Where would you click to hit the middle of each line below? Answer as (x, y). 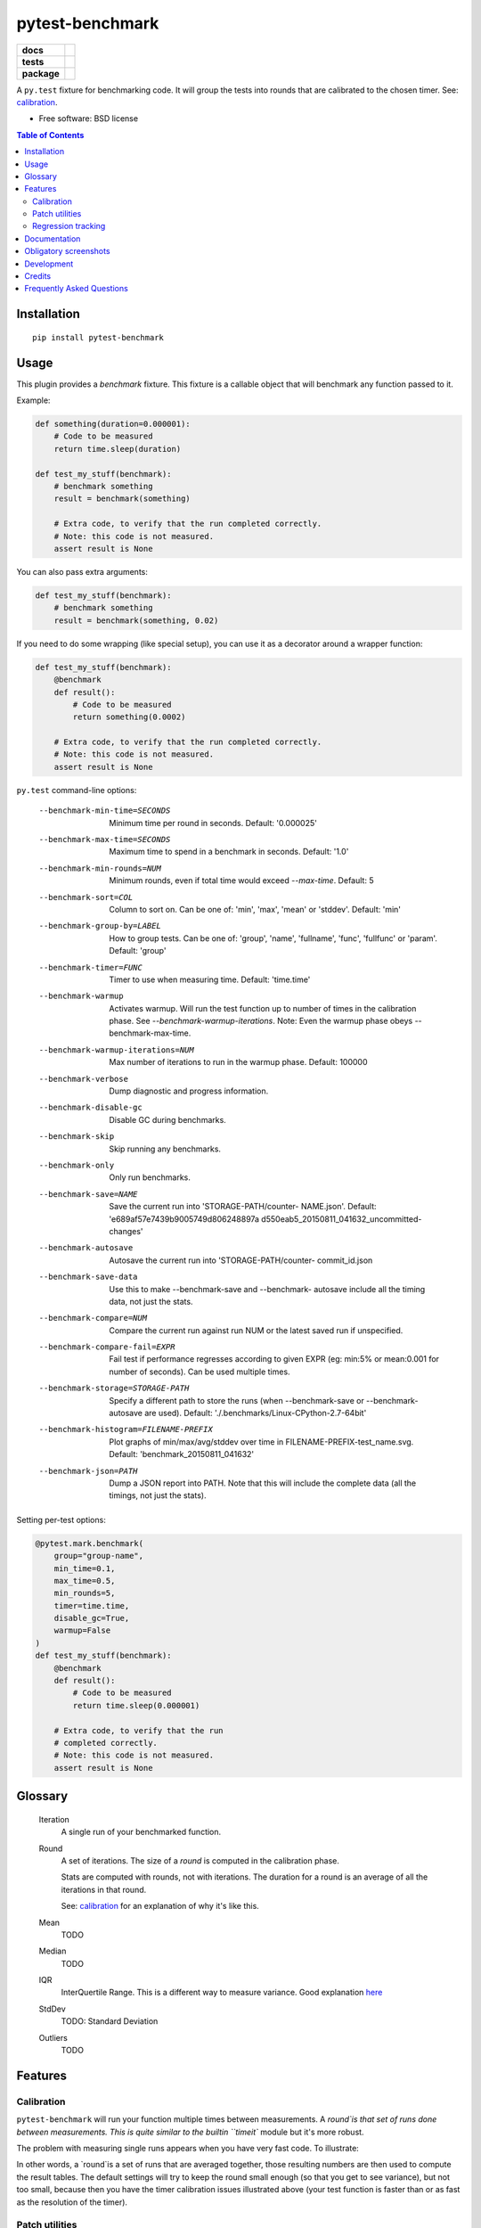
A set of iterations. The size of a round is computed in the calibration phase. (200, 1860)
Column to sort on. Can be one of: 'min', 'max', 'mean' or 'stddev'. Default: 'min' (255, 909)
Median (53, 1951)
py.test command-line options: (77, 790)
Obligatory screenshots (67, 251)
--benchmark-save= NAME (88, 1194)
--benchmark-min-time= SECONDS (105, 811)
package (41, 73)
